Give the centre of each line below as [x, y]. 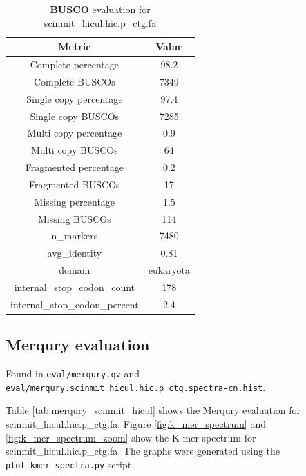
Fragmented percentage [74, 167]
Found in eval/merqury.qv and [73, 374]
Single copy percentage [75, 98]
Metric [75, 47]
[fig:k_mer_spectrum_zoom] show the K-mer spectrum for [131, 437]
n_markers [75, 236]
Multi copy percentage [75, 133]
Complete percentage [75, 65]
